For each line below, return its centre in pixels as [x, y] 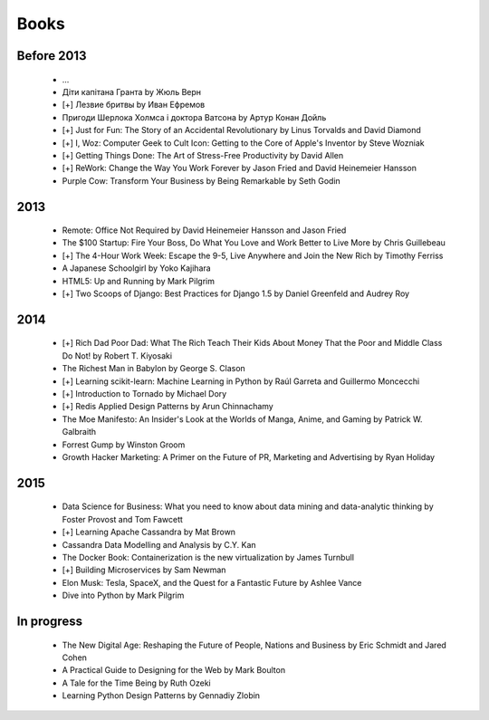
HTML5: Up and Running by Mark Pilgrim [138, 281]
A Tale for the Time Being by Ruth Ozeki [137, 683]
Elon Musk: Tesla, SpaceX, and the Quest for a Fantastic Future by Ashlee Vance [212, 582]
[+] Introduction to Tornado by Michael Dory [144, 394]
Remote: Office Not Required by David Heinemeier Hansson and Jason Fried [204, 230]
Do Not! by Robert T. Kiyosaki [117, 355]
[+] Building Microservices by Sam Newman [144, 570]
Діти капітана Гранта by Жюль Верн [132, 91]
